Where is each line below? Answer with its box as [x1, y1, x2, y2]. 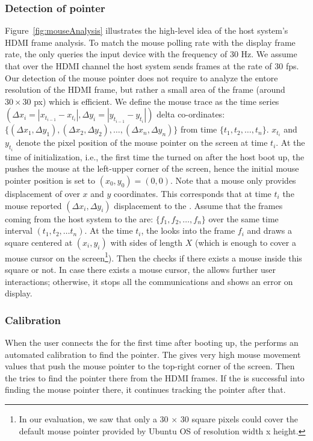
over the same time [208, 212, 279, 225]
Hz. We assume [241, 48, 297, 60]
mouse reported [5, 199, 62, 211]
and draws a [247, 224, 292, 237]
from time [180, 123, 217, 136]
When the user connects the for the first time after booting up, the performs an [5, 336, 299, 349]
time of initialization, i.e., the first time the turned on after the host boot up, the [5, 150, 305, 163]
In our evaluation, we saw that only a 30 [19, 413, 169, 425]
